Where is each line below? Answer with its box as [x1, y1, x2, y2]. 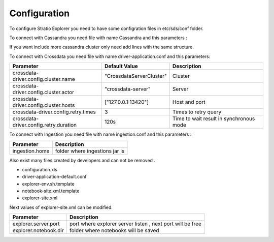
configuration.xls [22, 166, 58, 172]
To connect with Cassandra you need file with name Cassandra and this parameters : [9, 35, 187, 41]
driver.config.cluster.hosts [12, 102, 75, 109]
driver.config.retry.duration [12, 122, 77, 129]
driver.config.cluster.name [12, 76, 76, 83]
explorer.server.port [12, 220, 60, 227]
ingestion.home [12, 147, 50, 155]
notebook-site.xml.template [22, 188, 80, 194]
